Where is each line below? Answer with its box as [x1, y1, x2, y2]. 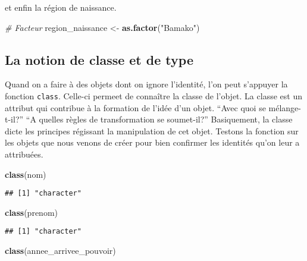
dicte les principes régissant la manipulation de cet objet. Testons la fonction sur [5, 124, 299, 137]
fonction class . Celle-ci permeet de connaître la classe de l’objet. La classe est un [5, 89, 302, 102]
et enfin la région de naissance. [5, 1, 117, 13]
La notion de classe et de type [5, 50, 193, 68]
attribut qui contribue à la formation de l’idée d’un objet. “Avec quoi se [5, 101, 266, 114]
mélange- [268, 101, 301, 114]
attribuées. [5, 148, 43, 161]
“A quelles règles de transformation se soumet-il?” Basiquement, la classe [26, 113, 293, 125]
